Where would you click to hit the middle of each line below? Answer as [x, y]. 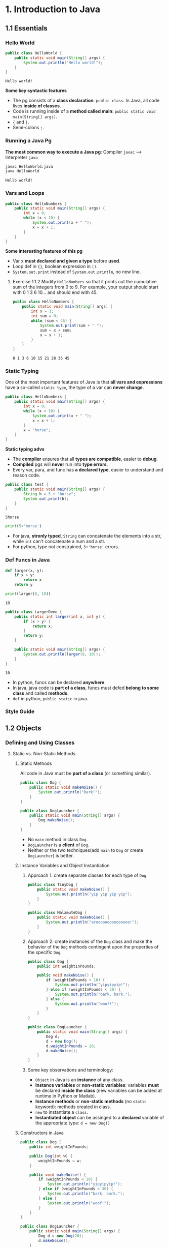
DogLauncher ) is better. [51, 855]
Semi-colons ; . [28, 128]
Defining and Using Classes [40, 743]
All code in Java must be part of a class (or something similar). [86, 774]
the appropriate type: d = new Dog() [73, 1123]
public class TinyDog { [53, 884]
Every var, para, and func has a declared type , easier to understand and [88, 470]
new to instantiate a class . [62, 1112]
